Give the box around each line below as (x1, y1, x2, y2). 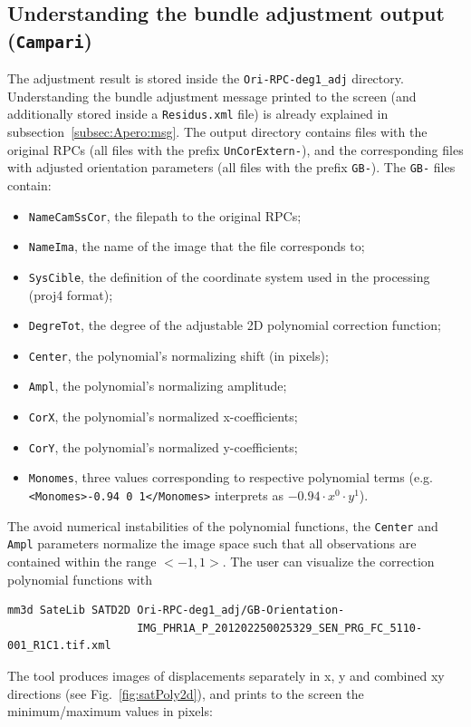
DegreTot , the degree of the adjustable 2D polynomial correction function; (28, 315, 441, 334)
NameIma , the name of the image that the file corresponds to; (28, 237, 365, 256)
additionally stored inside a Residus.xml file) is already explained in (7, 104, 389, 123)
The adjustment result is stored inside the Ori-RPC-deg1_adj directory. (7, 69, 404, 88)
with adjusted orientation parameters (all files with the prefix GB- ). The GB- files (7, 158, 456, 177)
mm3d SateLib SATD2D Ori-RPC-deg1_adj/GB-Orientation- (7, 604, 345, 617)
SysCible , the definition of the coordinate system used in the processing (28, 267, 430, 286)
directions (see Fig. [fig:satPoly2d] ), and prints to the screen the (7, 683, 364, 703)
